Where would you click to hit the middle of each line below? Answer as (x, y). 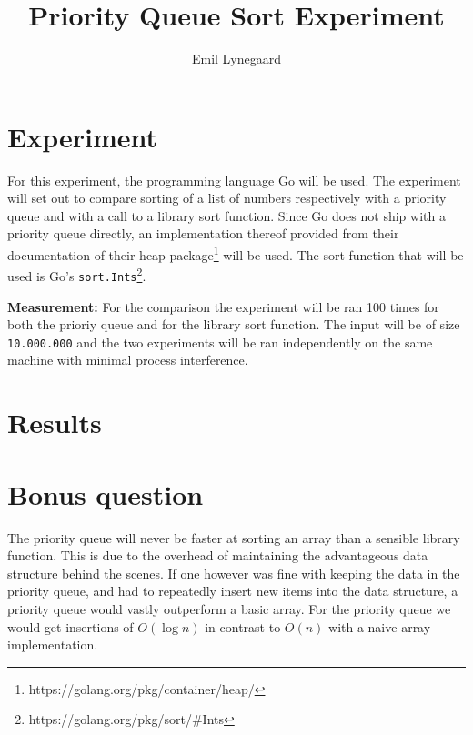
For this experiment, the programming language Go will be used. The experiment (234, 180)
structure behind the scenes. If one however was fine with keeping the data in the (234, 573)
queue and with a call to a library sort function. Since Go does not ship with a (226, 215)
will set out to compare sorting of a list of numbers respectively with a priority (227, 198)
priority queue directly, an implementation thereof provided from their (203, 233)
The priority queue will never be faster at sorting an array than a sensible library (234, 537)
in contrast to (243, 626)
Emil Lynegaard (236, 59)
